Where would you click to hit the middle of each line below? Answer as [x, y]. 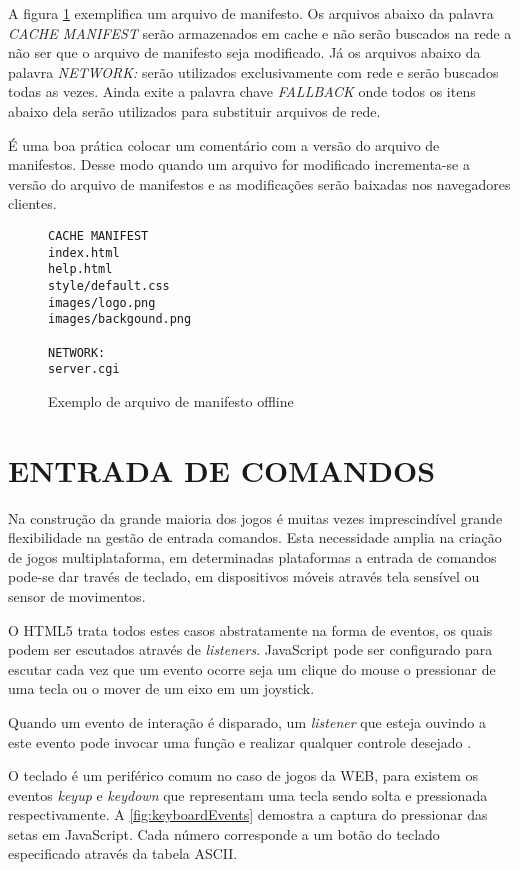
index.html [84, 252]
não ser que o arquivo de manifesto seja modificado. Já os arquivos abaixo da [244, 52]
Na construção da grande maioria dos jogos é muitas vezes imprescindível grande [255, 517]
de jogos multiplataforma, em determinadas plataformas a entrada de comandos [252, 556]
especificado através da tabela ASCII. [123, 853]
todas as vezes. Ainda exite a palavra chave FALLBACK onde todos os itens [242, 91]
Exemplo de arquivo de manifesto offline [171, 400]
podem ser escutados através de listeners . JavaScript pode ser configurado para [250, 649]
